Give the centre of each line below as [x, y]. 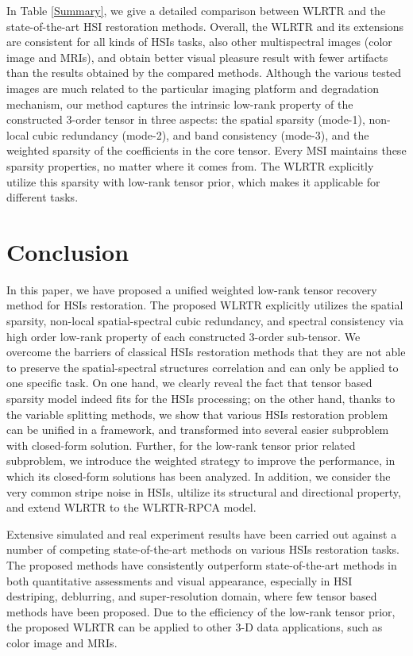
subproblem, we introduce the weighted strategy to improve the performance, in [201, 460]
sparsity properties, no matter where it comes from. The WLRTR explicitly [190, 165]
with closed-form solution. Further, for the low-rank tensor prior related [181, 445]
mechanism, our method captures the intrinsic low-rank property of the [180, 104]
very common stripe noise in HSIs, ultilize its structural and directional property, [204, 491]
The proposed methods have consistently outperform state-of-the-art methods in [202, 564]
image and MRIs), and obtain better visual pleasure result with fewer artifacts [197, 57]
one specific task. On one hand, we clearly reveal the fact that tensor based [189, 383]
